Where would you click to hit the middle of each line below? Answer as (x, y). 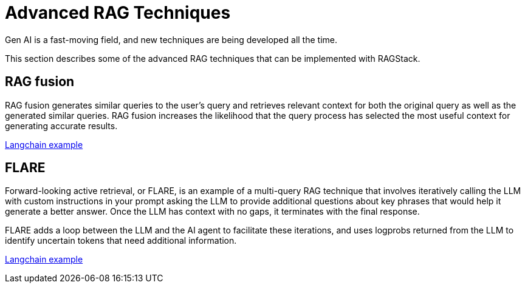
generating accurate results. (61, 126)
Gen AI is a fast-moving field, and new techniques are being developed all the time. (171, 39)
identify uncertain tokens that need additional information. (121, 241)
